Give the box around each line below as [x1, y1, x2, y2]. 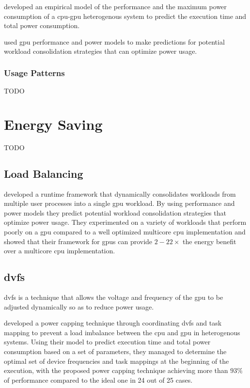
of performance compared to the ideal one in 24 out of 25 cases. [4, 374, 193, 385]
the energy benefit [183, 236, 236, 246]
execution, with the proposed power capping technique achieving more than [4, 365, 228, 375]
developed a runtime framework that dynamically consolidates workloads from [4, 188, 236, 199]
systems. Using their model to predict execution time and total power [4, 337, 211, 347]
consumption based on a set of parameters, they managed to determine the [4, 346, 227, 357]
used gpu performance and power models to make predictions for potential [4, 36, 225, 47]
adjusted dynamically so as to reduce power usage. [4, 301, 154, 311]
